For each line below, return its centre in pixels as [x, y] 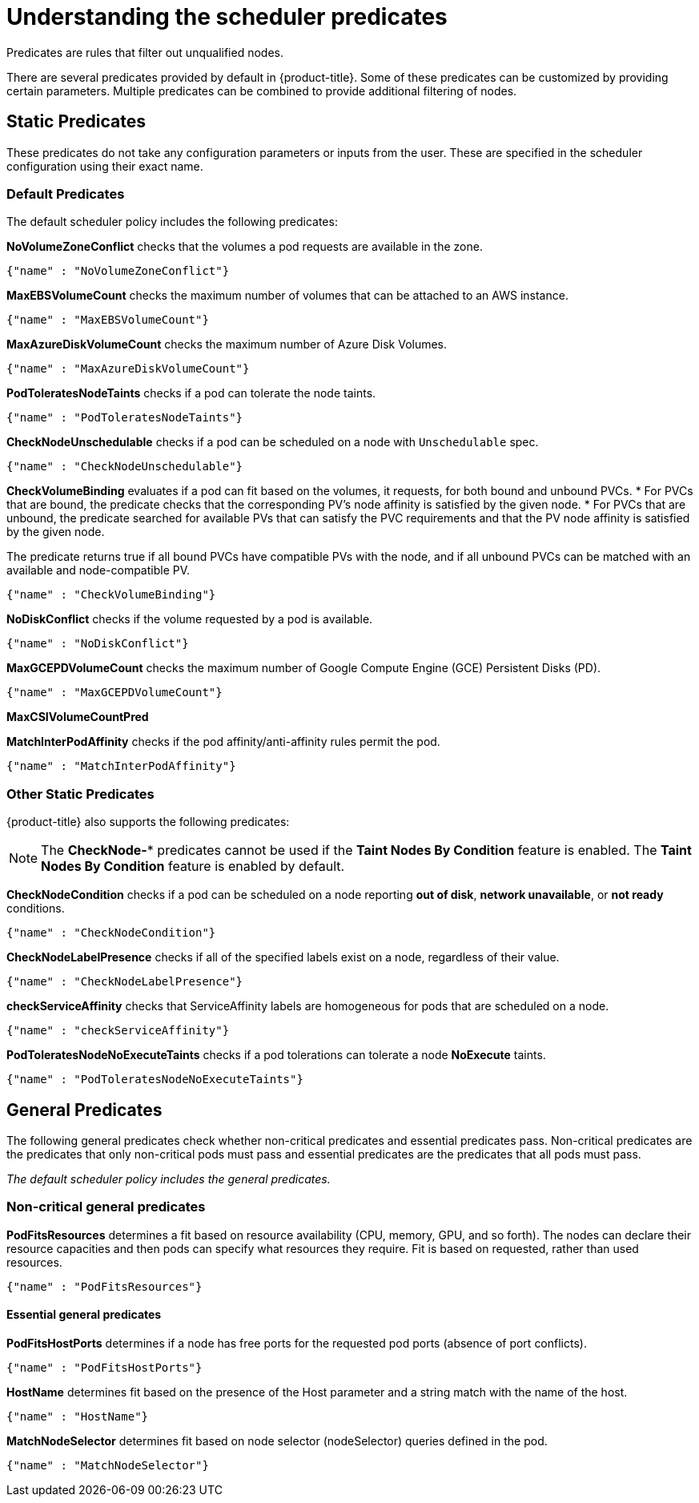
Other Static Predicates [80, 794]
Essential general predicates [84, 1315]
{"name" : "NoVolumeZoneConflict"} [118, 271]
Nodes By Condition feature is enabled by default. [193, 866]
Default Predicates [66, 193]
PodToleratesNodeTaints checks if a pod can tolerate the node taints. [191, 393]
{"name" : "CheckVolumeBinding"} [111, 595]
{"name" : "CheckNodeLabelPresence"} [125, 982]
